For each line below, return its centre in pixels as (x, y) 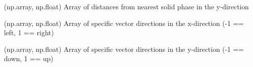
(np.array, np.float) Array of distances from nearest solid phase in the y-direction (126, 6)
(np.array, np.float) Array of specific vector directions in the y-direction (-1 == (124, 49)
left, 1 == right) (29, 33)
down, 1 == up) (29, 58)
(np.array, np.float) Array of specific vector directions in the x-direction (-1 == (124, 23)
